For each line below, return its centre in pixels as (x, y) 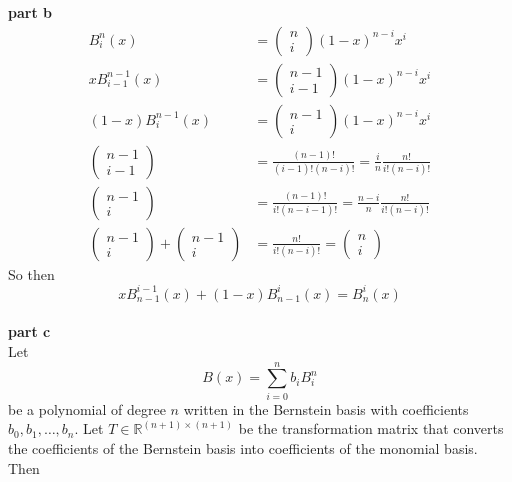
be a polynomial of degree (87, 408)
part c (29, 331)
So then (31, 273)
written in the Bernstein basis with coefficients (326, 408)
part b (30, 12)
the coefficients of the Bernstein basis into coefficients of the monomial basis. (243, 447)
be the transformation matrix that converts (371, 428)
